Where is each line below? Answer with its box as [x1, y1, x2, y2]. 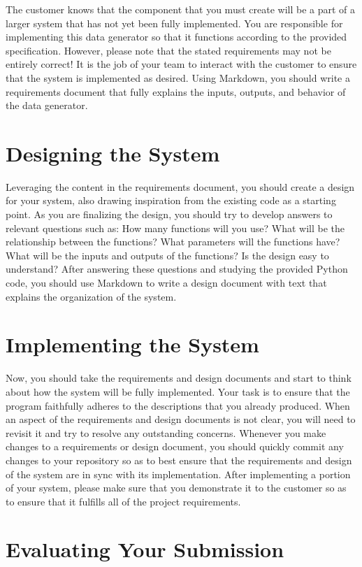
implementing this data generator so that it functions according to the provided [6, 29, 347, 44]
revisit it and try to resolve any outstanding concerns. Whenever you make [6, 425, 326, 440]
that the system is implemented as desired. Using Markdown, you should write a [6, 70, 350, 85]
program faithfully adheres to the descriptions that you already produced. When [6, 398, 350, 412]
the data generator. [6, 98, 88, 113]
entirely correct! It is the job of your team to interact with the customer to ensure [6, 57, 357, 71]
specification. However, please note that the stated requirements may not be [6, 43, 331, 57]
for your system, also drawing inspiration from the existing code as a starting [6, 193, 336, 208]
